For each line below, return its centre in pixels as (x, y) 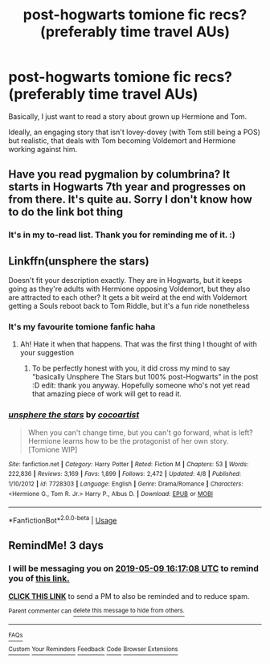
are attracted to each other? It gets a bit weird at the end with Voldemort (128, 297)
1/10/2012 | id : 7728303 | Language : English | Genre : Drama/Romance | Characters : (126, 484)
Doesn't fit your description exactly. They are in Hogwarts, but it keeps (125, 281)
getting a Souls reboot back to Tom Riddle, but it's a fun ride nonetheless (129, 306)
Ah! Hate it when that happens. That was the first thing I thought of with (138, 344)
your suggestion (47, 353)
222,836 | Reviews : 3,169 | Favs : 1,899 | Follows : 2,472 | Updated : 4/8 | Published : (125, 474)
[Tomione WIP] (53, 449)
